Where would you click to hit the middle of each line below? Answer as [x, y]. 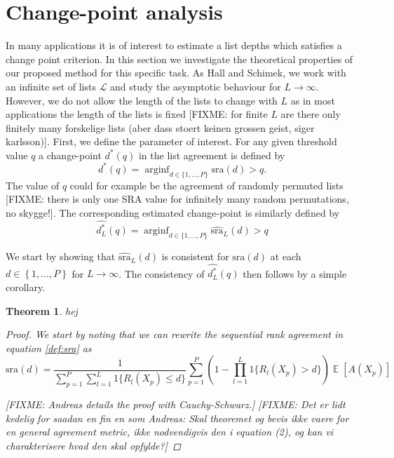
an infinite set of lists [51, 86]
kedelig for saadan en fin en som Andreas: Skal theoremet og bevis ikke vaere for [177, 418]
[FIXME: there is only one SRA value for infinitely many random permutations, [177, 199]
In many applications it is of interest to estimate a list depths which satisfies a [174, 45]
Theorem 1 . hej [42, 310]
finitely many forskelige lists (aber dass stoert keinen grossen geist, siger [160, 127]
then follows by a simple [295, 273]
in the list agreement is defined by [212, 155]
